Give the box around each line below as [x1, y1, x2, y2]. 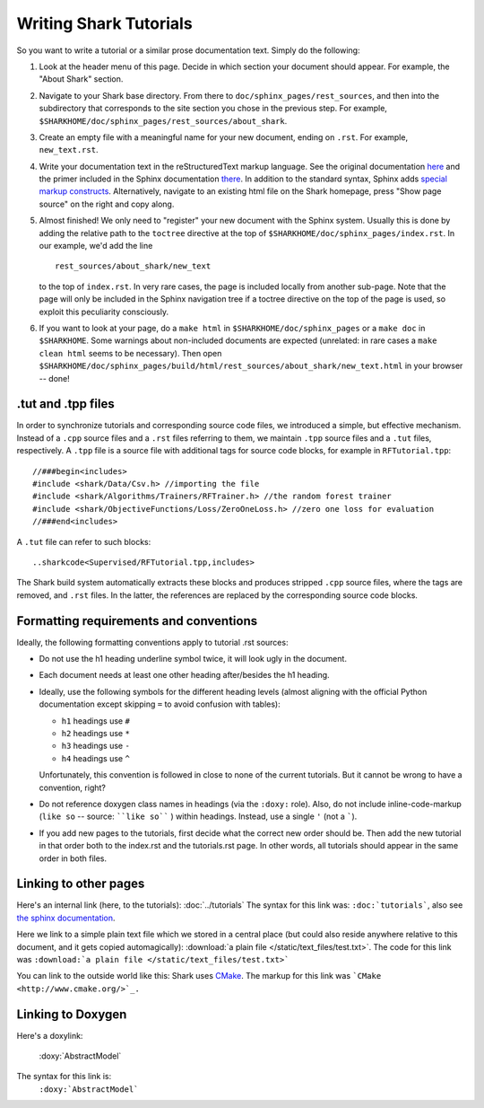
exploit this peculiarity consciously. [39, 306, 169, 317]
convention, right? [39, 782, 107, 793]
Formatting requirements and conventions [16, 613, 258, 629]
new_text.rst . [39, 145, 99, 155]
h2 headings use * [61, 727, 130, 738]
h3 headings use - [61, 741, 130, 752]
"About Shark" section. [39, 74, 124, 84]
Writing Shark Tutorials [16, 13, 193, 33]
